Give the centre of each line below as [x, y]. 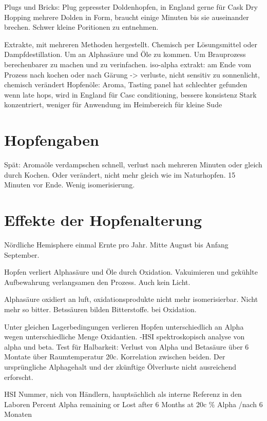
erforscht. [19, 377]
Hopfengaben [52, 140]
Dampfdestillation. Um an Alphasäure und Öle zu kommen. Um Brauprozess [125, 54]
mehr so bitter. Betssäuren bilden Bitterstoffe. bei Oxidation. [100, 309]
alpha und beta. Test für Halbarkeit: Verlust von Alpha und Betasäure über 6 [127, 346]
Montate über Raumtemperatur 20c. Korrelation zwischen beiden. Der [115, 357]
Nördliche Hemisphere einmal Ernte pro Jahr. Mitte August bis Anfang [116, 244]
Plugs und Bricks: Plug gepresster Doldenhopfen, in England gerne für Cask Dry [131, 7]
